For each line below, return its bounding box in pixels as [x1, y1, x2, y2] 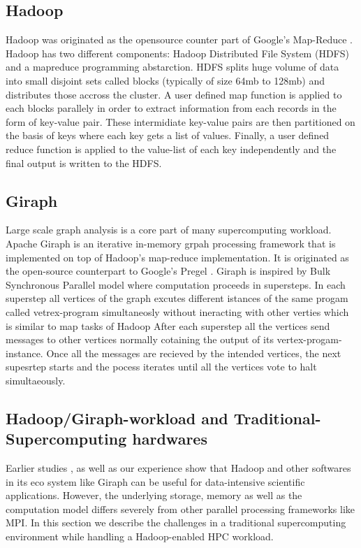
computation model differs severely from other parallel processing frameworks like [6, 501, 355, 516]
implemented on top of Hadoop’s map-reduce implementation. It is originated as [6, 250, 349, 264]
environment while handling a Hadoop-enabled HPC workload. [6, 529, 274, 544]
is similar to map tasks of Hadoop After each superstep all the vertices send [6, 318, 330, 333]
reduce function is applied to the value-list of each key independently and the [6, 141, 337, 156]
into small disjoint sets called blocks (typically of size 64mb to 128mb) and [6, 73, 325, 87]
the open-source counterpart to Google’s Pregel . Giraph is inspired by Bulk [6, 264, 331, 278]
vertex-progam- [277, 332, 342, 347]
